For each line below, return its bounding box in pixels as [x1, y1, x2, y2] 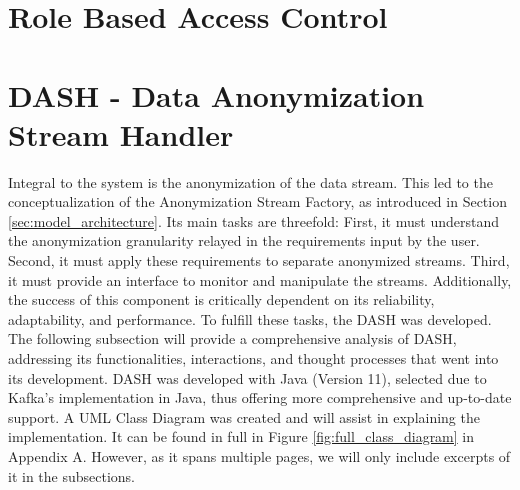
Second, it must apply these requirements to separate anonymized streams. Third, [8, 250, 510, 271]
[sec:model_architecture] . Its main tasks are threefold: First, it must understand [8, 210, 499, 231]
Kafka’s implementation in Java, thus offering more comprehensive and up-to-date [8, 387, 512, 408]
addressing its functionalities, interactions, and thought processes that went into [8, 348, 499, 369]
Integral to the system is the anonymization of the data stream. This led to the [8, 171, 493, 192]
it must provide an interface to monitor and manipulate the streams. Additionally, [8, 269, 512, 290]
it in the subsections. [8, 465, 136, 486]
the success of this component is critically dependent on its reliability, [8, 289, 435, 310]
